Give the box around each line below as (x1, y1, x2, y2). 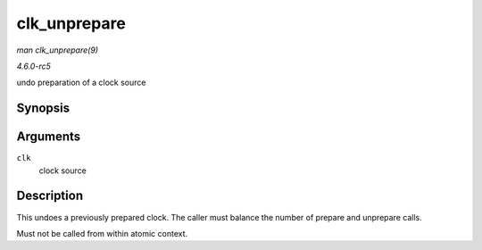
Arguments (16, 129, 81, 145)
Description (16, 188, 84, 204)
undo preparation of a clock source (16, 77, 146, 88)
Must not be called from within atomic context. (16, 228, 188, 238)
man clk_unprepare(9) (16, 45, 98, 55)
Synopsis (16, 101, 71, 116)
